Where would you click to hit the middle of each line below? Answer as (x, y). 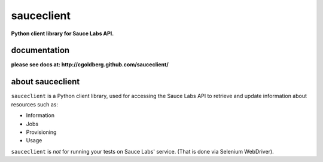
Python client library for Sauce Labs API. (63, 33)
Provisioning (41, 132)
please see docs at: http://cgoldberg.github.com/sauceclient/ (90, 65)
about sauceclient (45, 82)
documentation (40, 51)
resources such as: (34, 104)
